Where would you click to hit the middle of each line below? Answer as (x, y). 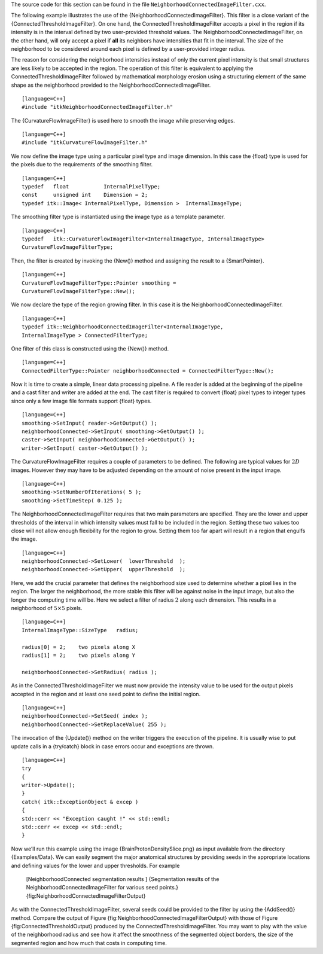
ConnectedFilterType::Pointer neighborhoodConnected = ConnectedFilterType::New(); (148, 371)
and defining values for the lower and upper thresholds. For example (95, 865)
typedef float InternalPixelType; (91, 187)
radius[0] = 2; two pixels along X (79, 647)
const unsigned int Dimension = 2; (85, 195)
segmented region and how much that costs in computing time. (89, 943)
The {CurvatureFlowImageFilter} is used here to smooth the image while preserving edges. (123, 120)
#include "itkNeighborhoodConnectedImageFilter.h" (97, 107)
